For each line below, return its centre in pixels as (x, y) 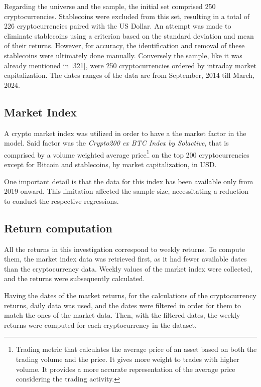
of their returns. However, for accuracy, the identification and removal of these (124, 45)
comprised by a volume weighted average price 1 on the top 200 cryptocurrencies (127, 154)
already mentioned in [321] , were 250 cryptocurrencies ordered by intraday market (130, 65)
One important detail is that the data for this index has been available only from (129, 181)
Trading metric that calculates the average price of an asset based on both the (136, 349)
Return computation (58, 228)
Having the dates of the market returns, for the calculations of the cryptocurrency (130, 295)
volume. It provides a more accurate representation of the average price (125, 369)
